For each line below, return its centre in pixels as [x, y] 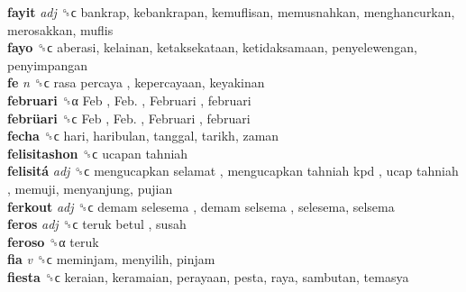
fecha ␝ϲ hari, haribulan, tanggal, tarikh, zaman [143, 136]
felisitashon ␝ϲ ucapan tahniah [98, 153]
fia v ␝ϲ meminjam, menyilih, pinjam [111, 259]
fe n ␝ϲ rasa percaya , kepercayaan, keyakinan [136, 82]
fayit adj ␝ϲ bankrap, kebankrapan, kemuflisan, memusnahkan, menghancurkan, [231, 12]
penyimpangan [48, 64]
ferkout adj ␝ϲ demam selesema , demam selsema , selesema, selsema [201, 206]
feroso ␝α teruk [53, 241]
